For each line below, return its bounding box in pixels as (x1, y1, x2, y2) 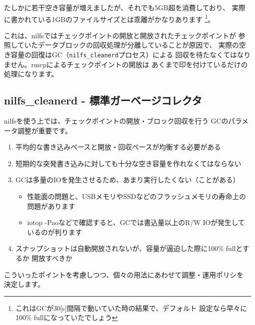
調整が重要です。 (17, 125, 72, 135)
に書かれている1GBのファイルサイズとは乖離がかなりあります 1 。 (4, 12, 215, 24)
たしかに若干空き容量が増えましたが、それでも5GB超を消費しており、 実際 (4, 2, 246, 12)
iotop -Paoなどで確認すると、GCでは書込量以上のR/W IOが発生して (27, 217, 245, 227)
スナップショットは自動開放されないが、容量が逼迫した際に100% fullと (15, 243, 243, 253)
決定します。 (4, 279, 45, 289)
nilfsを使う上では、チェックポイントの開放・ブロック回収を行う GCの (4, 116, 229, 126)
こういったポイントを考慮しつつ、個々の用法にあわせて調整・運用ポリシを (4, 269, 244, 279)
